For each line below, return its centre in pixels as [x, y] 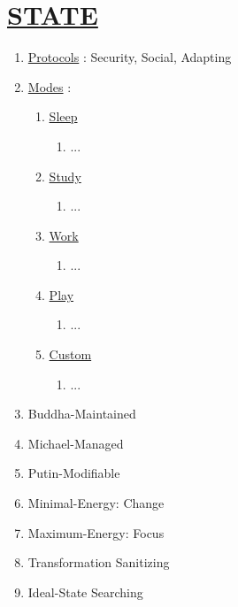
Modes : [50, 86]
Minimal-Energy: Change [96, 503]
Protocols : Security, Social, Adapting [130, 57]
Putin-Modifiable [74, 473]
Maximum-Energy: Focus [96, 532]
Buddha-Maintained [82, 414]
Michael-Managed [76, 443]
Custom [70, 354]
